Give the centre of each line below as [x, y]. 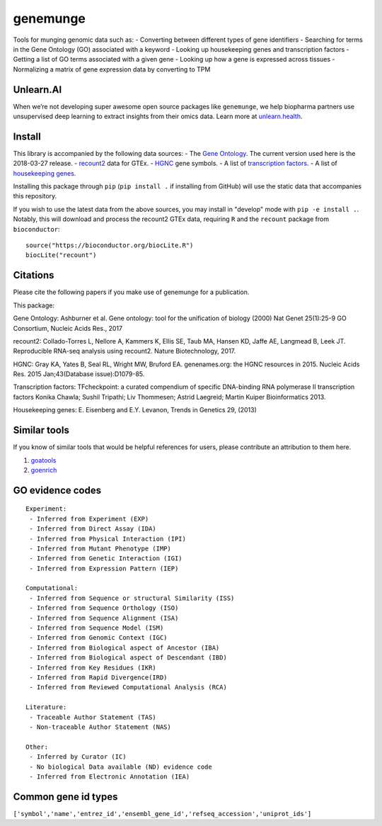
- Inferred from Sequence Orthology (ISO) [104, 608]
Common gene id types [65, 797]
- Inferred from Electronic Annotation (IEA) [110, 776]
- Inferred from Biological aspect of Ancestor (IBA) [125, 647]
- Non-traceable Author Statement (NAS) [100, 727]
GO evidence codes [57, 490]
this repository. [35, 196]
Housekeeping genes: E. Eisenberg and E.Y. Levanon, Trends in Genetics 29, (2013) [135, 410]
